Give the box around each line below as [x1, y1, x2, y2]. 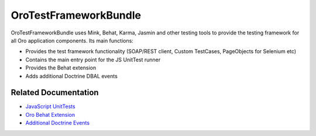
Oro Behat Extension [25, 111, 75, 118]
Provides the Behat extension [25, 64, 97, 71]
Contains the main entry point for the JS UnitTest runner [25, 56, 161, 63]
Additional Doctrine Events [25, 120, 90, 127]
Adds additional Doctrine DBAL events [25, 72, 118, 79]
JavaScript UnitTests [25, 103, 75, 110]
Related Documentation [11, 88, 99, 97]
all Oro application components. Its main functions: [11, 37, 134, 44]
